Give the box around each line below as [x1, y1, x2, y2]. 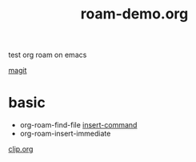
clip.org [8, 144, 34, 154]
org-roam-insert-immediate [19, 129, 111, 139]
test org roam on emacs [8, 50, 87, 60]
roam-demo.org [80, 5, 189, 23]
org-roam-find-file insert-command [19, 120, 138, 130]
